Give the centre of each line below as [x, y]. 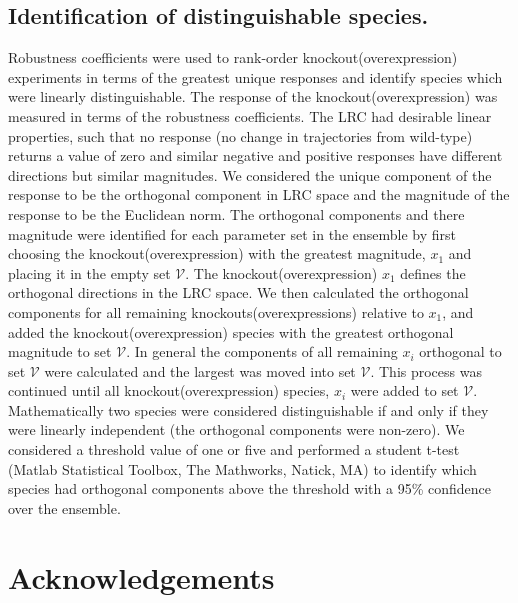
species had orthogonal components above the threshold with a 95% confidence [249, 488]
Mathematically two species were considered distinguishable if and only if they [248, 409]
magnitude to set [60, 351]
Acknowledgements [141, 576]
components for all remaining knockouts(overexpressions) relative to [216, 311]
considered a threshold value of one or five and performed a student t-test [234, 449]
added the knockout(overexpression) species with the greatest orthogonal [231, 331]
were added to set [404, 390]
